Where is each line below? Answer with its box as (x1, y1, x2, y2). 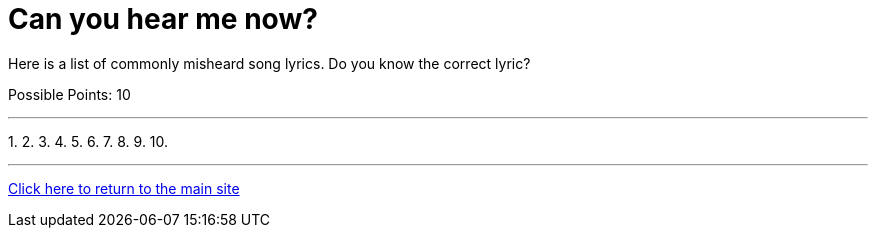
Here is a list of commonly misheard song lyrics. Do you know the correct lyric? (8, 54, 531, 72)
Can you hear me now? (8, 2, 318, 36)
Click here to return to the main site (8, 179, 240, 197)
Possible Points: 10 (8, 85, 131, 103)
